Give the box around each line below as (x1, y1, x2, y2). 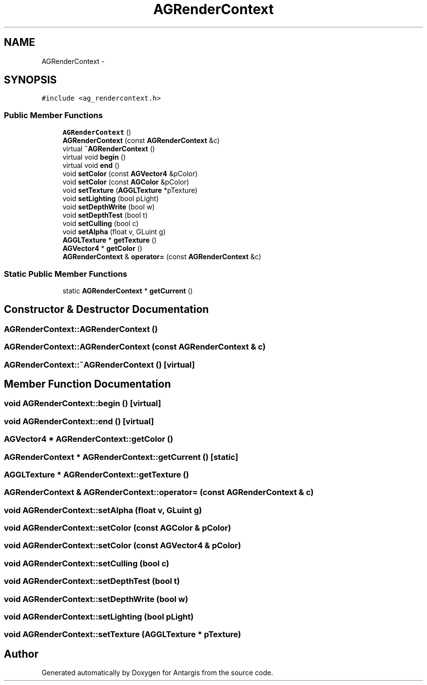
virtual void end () (62, 161, 120, 170)
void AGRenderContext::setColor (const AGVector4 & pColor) (4, 540, 241, 551)
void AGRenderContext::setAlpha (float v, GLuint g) (4, 505, 202, 515)
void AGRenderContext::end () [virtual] (4, 416, 154, 426)
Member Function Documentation (4, 377, 171, 390)
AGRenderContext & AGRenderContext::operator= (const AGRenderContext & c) (4, 487, 314, 498)
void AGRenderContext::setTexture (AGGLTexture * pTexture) (4, 629, 241, 640)
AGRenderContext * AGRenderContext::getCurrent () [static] (4, 452, 238, 462)
